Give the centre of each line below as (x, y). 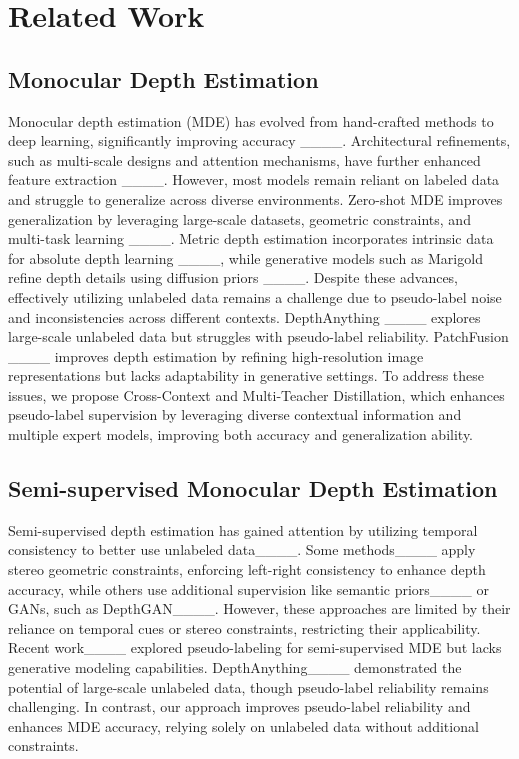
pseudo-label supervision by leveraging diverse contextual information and (235, 414)
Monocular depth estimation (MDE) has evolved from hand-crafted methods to (251, 120)
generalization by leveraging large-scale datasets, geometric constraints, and (239, 218)
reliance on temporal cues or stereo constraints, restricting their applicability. (244, 627)
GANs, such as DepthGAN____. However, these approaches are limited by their (259, 608)
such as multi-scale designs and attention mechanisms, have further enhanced (244, 159)
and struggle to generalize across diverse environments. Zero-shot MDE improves (255, 198)
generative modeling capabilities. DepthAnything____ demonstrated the (235, 667)
